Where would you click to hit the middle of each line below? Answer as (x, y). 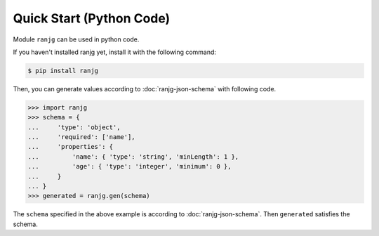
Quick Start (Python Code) (92, 18)
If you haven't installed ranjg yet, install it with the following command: (115, 52)
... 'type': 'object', (74, 127)
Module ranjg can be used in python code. (76, 39)
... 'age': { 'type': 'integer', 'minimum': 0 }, (129, 166)
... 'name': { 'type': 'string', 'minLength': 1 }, (133, 157)
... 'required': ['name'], (82, 137)
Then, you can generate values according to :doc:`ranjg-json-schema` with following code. (145, 88)
